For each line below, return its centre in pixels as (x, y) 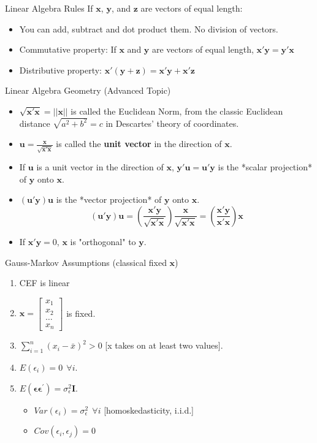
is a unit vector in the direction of (100, 167)
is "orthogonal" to (103, 241)
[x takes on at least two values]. (164, 345)
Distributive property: (61, 70)
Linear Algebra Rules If (49, 8)
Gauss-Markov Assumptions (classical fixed (86, 262)
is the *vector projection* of (109, 199)
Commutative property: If (68, 49)
